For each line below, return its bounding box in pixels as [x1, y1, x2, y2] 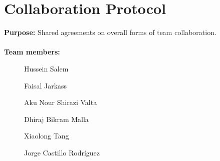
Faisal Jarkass [24, 80, 67, 90]
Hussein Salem [24, 63, 69, 73]
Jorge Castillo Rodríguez [24, 147, 100, 157]
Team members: [4, 46, 60, 57]
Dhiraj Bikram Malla [24, 113, 89, 124]
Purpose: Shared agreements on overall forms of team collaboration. [4, 27, 216, 37]
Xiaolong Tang [24, 130, 69, 141]
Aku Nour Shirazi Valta [24, 97, 97, 107]
